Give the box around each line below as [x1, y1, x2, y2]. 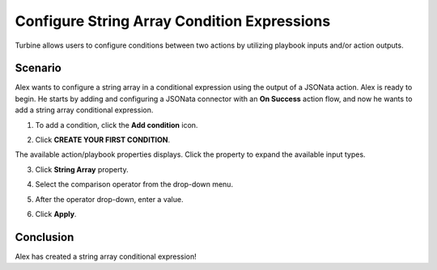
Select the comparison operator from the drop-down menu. [35, 179, 234, 189]
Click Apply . [35, 209, 77, 218]
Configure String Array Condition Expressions [15, 12, 331, 30]
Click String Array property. [35, 164, 129, 174]
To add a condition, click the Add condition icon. [35, 120, 198, 129]
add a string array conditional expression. [15, 105, 154, 115]
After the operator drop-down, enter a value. [35, 194, 184, 204]
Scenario [15, 61, 62, 75]
